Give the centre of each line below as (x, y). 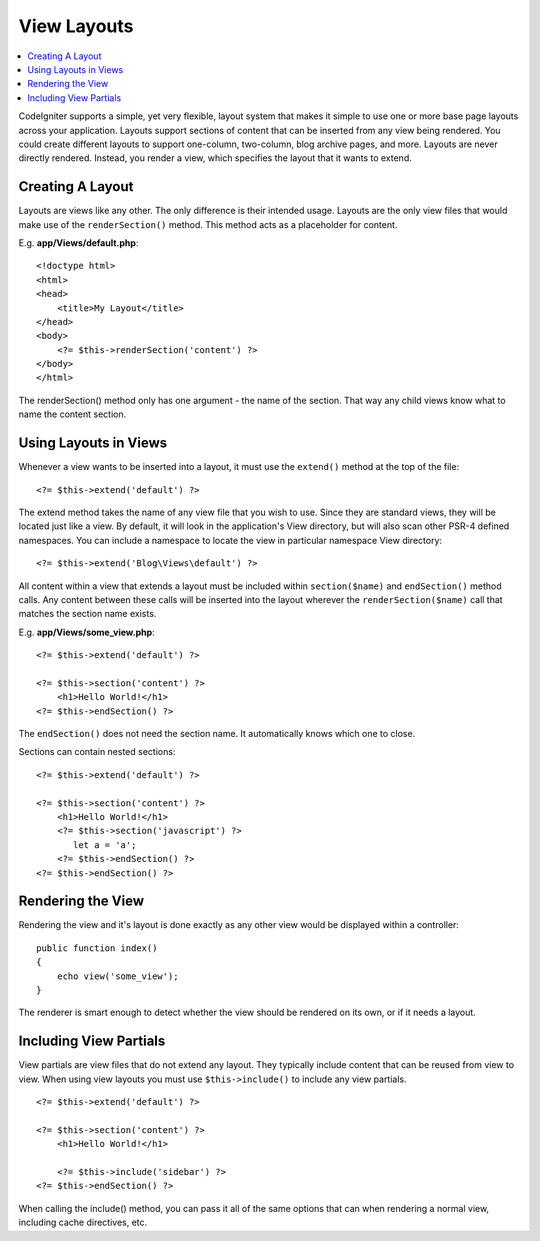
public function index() (97, 948)
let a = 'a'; (105, 844)
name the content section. (72, 414)
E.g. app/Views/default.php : (78, 242)
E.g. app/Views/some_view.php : (86, 632)
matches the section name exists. (87, 614)
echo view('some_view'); (117, 976)
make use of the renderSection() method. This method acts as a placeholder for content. (208, 224)
